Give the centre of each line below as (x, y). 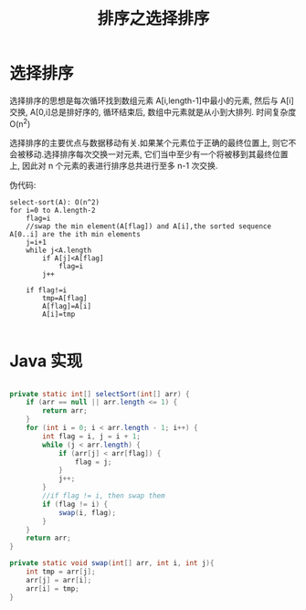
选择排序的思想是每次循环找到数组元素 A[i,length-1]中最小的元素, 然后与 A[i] (152, 100)
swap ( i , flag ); (87, 512)
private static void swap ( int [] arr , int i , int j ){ (112, 563)
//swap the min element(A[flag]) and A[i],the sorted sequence (149, 226)
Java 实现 (46, 361)
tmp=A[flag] (65, 298)
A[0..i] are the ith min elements (75, 234)
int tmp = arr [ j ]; (61, 572)
